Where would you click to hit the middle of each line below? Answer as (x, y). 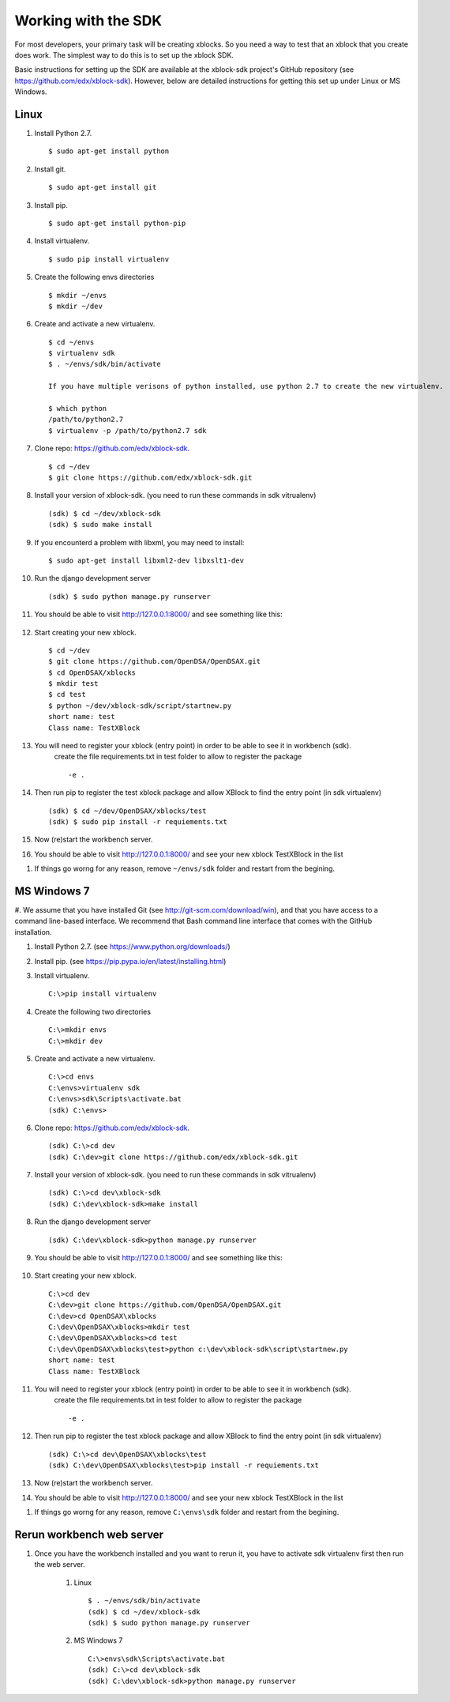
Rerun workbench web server (89, 1534)
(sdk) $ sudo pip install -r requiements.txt (138, 821)
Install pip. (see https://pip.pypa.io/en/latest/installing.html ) (130, 961)
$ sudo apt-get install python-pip (117, 223)
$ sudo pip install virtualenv (109, 259)
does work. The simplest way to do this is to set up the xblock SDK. (124, 55)
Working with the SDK (88, 21)
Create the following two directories (93, 1011)
